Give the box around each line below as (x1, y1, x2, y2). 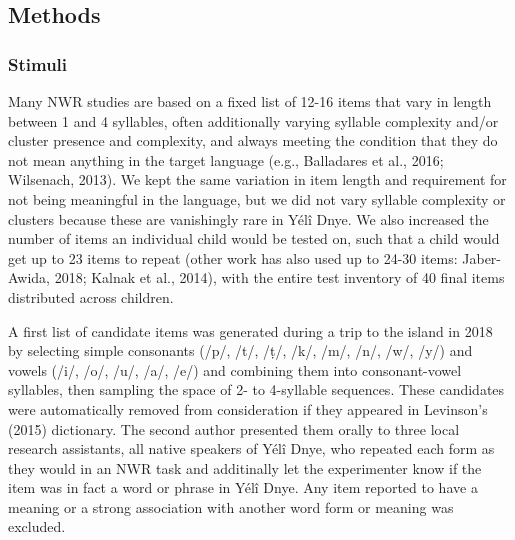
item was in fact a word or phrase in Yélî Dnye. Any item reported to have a (8, 477, 478, 498)
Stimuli (8, 51, 68, 76)
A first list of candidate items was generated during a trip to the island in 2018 (8, 320, 493, 341)
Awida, (8, 267, 51, 288)
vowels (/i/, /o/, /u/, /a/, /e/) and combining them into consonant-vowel (8, 359, 462, 380)
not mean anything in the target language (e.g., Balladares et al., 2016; (8, 149, 444, 170)
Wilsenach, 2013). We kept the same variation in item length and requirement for (8, 169, 507, 190)
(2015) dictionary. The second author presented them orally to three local (8, 418, 460, 439)
